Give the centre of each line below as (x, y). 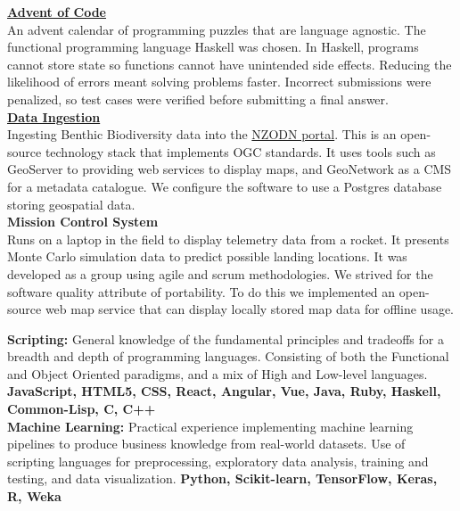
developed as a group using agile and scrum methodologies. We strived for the (220, 273)
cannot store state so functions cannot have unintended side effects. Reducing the (230, 64)
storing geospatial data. (71, 204)
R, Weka (34, 496)
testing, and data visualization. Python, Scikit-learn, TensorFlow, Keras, (222, 478)
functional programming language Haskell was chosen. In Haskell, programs (213, 47)
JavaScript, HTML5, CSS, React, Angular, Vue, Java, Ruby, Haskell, (224, 391)
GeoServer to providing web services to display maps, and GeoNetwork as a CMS (230, 169)
